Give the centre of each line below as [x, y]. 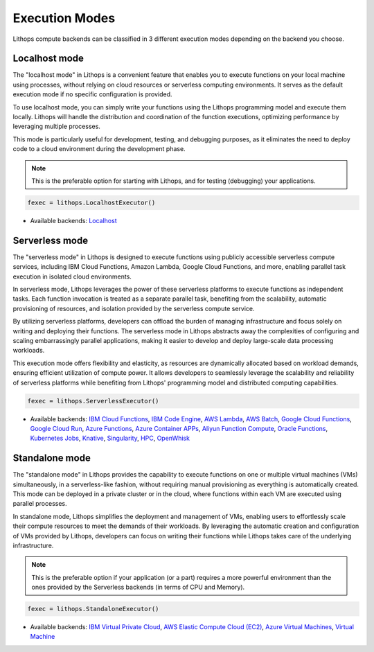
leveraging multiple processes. [56, 126]
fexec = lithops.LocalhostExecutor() [91, 202]
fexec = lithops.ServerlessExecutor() [93, 401]
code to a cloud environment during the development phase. [99, 149]
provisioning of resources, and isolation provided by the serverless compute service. [134, 308]
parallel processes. [40, 504]
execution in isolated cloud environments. [72, 276]
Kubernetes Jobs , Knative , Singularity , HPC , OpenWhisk [110, 438]
